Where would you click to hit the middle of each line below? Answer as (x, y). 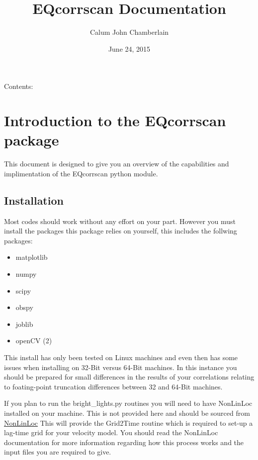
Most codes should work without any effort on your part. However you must (120, 221)
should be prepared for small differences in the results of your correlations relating (129, 377)
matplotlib (32, 257)
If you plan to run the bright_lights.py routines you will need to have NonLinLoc (128, 403)
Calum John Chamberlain (129, 32)
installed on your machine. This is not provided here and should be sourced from (127, 413)
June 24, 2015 (129, 48)
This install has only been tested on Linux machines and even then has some (121, 357)
